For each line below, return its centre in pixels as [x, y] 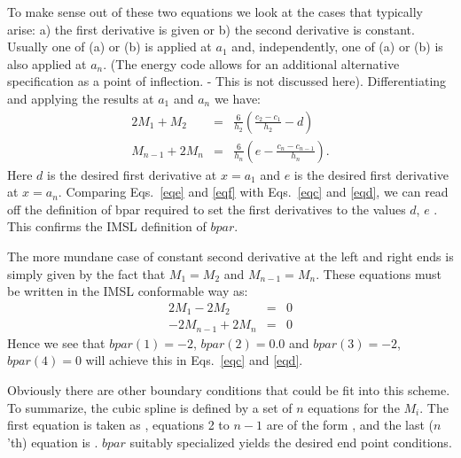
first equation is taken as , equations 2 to [118, 425]
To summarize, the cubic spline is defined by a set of [150, 407]
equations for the [354, 407]
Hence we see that [56, 342]
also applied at [47, 63]
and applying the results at [81, 98]
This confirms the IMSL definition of [107, 226]
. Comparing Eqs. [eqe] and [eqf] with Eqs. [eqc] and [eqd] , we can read [253, 192]
